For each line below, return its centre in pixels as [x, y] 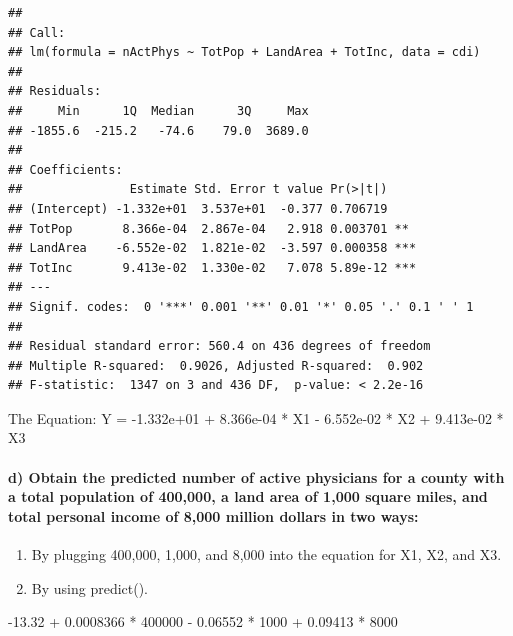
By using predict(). [90, 587]
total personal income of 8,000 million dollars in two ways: [213, 515]
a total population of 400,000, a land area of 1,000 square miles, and [248, 496]
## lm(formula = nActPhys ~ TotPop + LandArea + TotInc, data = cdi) [244, 52]
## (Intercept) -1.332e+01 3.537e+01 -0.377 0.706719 [198, 208]
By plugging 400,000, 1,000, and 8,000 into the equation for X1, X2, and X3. [266, 554]
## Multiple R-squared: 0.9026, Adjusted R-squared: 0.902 [216, 365]
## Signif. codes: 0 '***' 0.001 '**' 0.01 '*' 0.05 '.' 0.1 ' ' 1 [241, 306]
